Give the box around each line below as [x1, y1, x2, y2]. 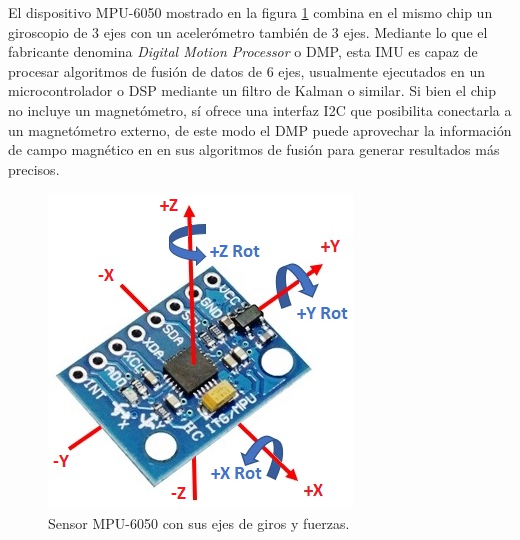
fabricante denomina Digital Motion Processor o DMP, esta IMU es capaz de [8, 41, 478, 62]
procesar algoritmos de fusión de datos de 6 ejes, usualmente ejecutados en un [8, 60, 486, 81]
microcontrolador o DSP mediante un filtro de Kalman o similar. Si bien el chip [8, 80, 496, 101]
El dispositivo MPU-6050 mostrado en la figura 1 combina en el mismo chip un [8, 2, 493, 22]
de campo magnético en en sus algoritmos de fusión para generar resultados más [8, 139, 500, 160]
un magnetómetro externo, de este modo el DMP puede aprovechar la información [8, 119, 512, 140]
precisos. [8, 158, 60, 179]
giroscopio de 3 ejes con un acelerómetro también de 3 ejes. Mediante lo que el [8, 21, 488, 42]
